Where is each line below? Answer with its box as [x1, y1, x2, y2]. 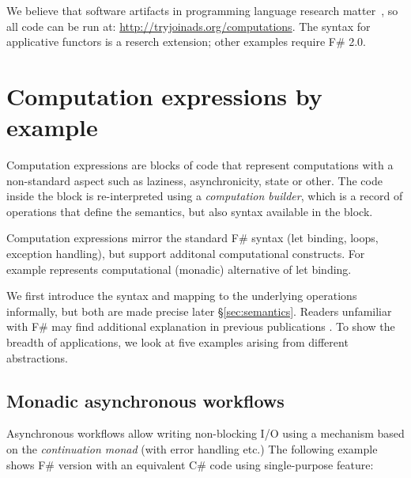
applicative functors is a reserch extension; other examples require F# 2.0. [6, 33, 367, 50]
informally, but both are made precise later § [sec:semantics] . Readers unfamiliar [6, 302, 392, 319]
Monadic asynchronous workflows [6, 388, 285, 412]
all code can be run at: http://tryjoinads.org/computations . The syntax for [6, 17, 371, 34]
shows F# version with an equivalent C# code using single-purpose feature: [6, 456, 374, 472]
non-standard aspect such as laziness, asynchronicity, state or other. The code [6, 172, 383, 188]
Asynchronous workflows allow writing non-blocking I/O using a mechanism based [6, 425, 405, 442]
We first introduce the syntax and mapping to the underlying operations [6, 287, 357, 304]
